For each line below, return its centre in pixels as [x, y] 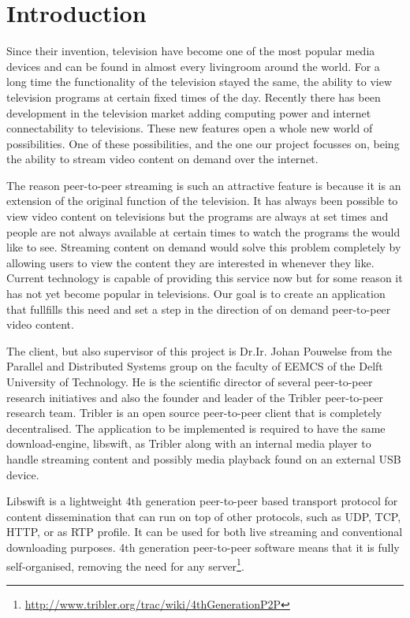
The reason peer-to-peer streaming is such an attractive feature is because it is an [204, 185]
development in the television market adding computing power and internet [189, 112]
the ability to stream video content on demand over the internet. [162, 159]
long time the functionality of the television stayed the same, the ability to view [199, 82]
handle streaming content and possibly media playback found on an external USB [204, 458]
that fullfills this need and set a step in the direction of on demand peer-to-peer [199, 309]
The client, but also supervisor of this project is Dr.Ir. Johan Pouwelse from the [199, 350]
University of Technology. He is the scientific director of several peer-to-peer [190, 382]
